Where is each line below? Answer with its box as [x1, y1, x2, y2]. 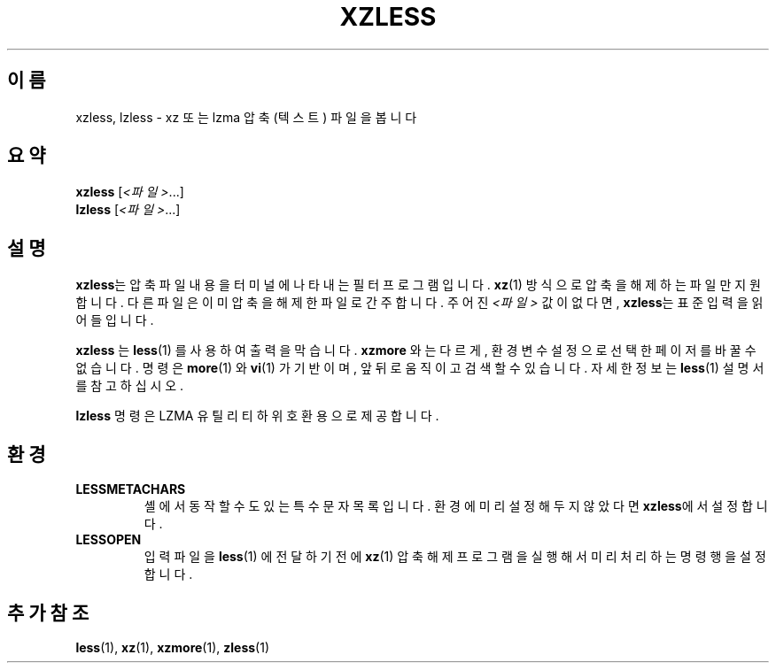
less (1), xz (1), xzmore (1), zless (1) [75, 639, 269, 655]
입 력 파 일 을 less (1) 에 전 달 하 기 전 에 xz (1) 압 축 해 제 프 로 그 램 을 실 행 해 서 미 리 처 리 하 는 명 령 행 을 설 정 [144, 549, 766, 565]
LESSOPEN [75, 532, 142, 548]
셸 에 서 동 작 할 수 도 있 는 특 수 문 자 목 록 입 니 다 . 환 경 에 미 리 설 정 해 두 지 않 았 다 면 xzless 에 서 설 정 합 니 [144, 498, 768, 514]
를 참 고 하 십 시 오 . [75, 378, 184, 394]
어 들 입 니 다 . [75, 312, 154, 328]
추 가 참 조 [7, 601, 89, 624]
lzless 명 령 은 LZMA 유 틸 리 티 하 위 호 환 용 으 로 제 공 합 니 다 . [75, 408, 439, 424]
